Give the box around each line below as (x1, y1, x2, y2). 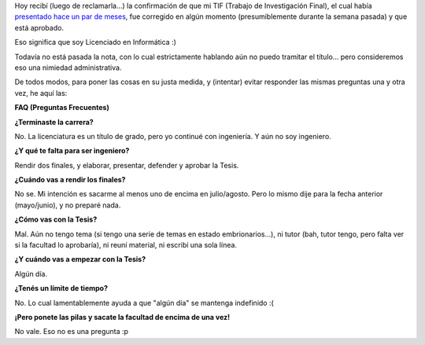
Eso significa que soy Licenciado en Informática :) (14, 38, 177, 47)
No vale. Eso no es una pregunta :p (14, 327, 129, 336)
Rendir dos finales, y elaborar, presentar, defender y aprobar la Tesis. (14, 160, 239, 170)
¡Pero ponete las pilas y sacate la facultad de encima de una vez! (14, 312, 231, 321)
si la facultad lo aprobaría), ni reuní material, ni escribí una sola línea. (14, 240, 238, 250)
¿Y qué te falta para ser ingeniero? (14, 146, 130, 156)
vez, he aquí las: (14, 88, 68, 97)
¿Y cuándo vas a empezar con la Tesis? (14, 255, 146, 264)
